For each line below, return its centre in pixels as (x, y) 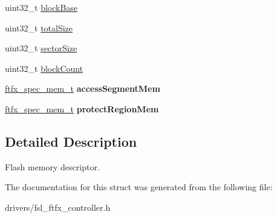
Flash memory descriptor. (52, 166)
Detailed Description (71, 141)
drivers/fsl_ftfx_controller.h (58, 207)
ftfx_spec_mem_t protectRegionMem (82, 108)
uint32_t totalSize (39, 27)
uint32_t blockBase (41, 7)
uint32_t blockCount (44, 68)
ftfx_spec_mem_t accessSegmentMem (83, 88)
